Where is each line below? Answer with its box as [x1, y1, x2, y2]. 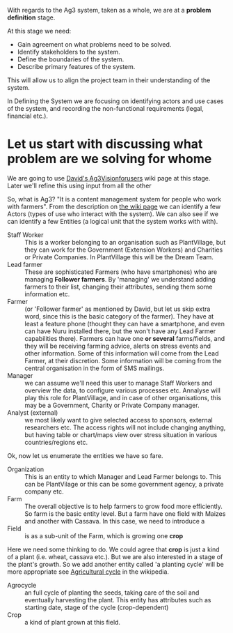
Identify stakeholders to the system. [17, 48, 120, 56]
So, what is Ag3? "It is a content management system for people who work [7, 195, 221, 203]
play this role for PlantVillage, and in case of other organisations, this [24, 393, 221, 402]
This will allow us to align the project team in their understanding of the [7, 76, 211, 84]
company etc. [24, 487, 64, 496]
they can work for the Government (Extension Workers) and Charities [24, 245, 223, 254]
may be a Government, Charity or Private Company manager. [24, 401, 200, 409]
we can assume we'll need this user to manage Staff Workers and [24, 379, 213, 387]
